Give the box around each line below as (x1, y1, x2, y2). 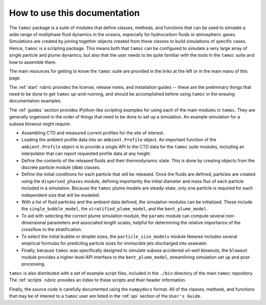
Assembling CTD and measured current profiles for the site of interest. (21, 130, 165, 136)
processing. (21, 261, 46, 267)
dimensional (21, 220, 46, 226)
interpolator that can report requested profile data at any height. (21, 151, 151, 156)
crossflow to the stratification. (21, 227, 82, 232)
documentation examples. (9, 98, 62, 104)
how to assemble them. (9, 59, 57, 65)
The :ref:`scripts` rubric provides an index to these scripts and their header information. (9, 277, 187, 283)
